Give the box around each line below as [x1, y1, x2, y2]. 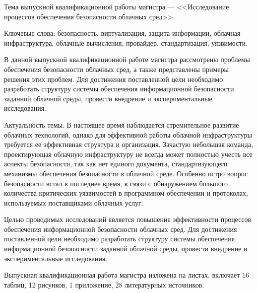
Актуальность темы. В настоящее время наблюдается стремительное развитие [4, 119, 239, 130]
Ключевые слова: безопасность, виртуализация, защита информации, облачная [4, 28, 241, 38]
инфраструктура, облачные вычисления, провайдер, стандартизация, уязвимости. [4, 37, 248, 48]
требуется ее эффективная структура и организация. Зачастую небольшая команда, [4, 139, 254, 149]
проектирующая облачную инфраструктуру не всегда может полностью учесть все [4, 148, 253, 159]
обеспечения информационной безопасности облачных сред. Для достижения [4, 223, 237, 234]
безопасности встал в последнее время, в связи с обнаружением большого [4, 178, 228, 188]
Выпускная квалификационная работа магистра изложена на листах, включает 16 [4, 270, 250, 280]
